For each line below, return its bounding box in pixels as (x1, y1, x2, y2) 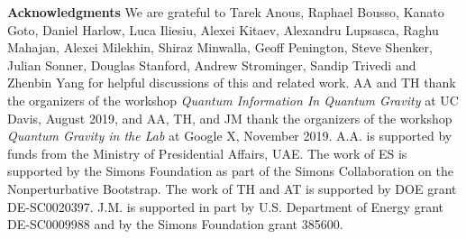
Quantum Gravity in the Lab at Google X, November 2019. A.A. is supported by (7, 126, 452, 145)
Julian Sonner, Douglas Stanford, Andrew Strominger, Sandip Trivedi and (7, 55, 416, 74)
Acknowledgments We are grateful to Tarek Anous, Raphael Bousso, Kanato (7, 3, 444, 21)
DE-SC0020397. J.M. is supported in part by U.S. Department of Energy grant (7, 197, 443, 216)
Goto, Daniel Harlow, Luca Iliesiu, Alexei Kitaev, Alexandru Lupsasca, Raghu (7, 20, 439, 39)
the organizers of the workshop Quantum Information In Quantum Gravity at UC (7, 90, 459, 109)
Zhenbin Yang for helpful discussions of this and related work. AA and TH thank (7, 73, 456, 92)
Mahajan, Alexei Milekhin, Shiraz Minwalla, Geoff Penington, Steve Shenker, (7, 38, 433, 57)
